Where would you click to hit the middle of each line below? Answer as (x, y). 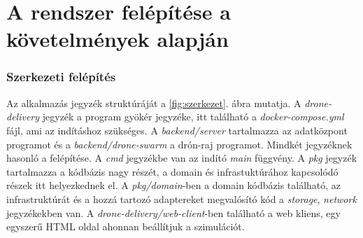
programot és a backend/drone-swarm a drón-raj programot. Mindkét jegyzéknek (179, 144)
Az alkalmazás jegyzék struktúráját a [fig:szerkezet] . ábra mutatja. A (154, 103)
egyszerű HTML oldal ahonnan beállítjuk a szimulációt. (126, 226)
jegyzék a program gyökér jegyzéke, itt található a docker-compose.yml (193, 117)
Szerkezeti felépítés (61, 77)
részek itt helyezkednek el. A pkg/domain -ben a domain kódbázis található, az (174, 185)
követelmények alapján (118, 39)
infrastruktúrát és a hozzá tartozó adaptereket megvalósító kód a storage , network (181, 198)
